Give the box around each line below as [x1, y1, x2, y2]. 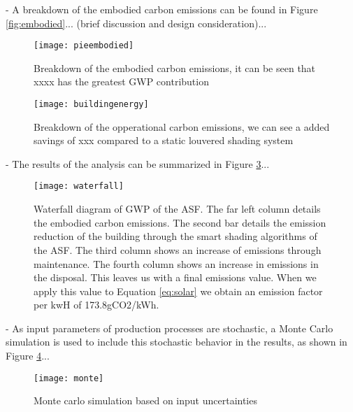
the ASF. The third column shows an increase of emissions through [34, 242, 322, 257]
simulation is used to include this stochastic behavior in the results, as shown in [6, 334, 347, 349]
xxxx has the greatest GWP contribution [34, 74, 209, 89]
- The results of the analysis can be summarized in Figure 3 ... [6, 156, 270, 171]
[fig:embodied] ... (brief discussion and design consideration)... [6, 15, 267, 30]
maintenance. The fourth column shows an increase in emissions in [34, 256, 319, 271]
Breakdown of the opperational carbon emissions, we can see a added [34, 119, 330, 134]
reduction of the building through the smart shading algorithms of [34, 229, 317, 243]
